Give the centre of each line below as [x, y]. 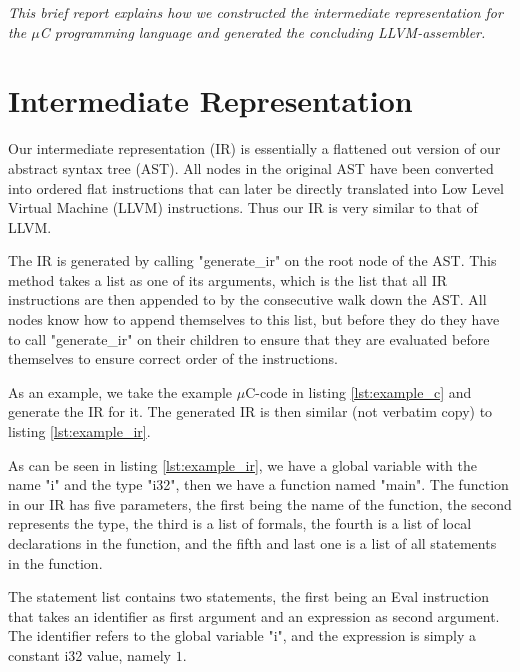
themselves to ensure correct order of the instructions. [173, 358]
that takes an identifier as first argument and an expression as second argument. [254, 615]
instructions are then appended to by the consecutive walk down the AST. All [247, 299]
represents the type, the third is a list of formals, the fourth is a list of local [240, 523]
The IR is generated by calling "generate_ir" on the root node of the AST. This [252, 260]
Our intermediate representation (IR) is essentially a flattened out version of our [254, 148]
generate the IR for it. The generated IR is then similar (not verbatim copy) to [250, 411]
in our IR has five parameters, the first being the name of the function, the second [260, 503]
